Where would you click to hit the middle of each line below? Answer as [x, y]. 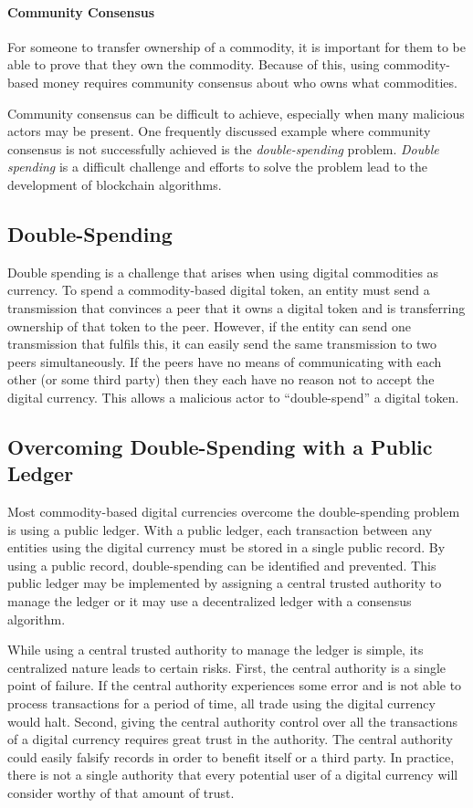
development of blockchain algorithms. [115, 184]
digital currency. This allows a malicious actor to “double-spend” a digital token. [233, 397]
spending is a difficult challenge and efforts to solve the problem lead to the [218, 167]
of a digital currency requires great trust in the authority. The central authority [230, 739]
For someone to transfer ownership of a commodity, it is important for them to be [237, 46]
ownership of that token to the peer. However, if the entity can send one [210, 325]
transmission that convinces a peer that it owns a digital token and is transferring [236, 307]
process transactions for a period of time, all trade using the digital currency [221, 703]
